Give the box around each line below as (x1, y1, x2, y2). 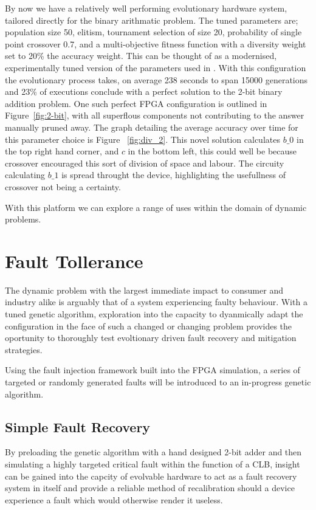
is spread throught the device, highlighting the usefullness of (61, 168, 286, 181)
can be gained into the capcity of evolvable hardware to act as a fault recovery (5, 469, 297, 482)
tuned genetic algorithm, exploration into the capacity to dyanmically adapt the (5, 308, 303, 320)
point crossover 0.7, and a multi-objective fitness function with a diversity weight (5, 37, 306, 50)
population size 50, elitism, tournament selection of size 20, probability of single (5, 26, 302, 38)
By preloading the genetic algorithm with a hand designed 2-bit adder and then (5, 446, 302, 458)
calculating (5, 168, 46, 181)
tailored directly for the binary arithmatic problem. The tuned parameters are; (5, 13, 298, 26)
